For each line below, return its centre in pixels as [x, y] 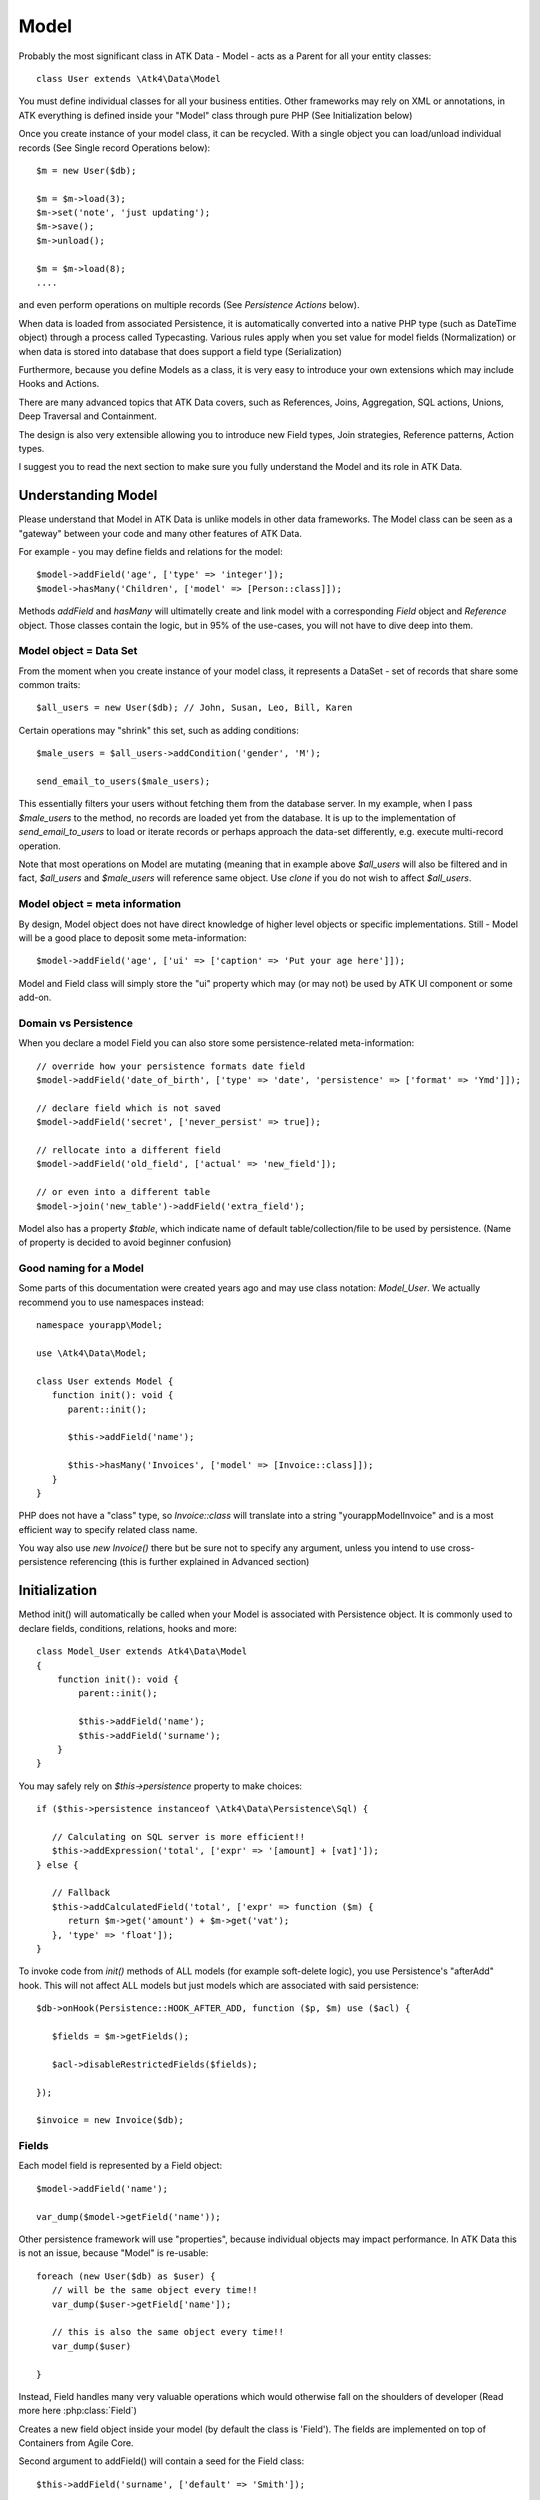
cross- [461, 1548]
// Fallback [81, 1893]
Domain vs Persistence [76, 1023]
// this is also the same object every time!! [168, 2332]
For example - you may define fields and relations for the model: [151, 551]
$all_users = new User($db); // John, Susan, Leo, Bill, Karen [194, 708]
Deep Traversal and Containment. [87, 416]
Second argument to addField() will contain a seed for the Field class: [161, 2461]
